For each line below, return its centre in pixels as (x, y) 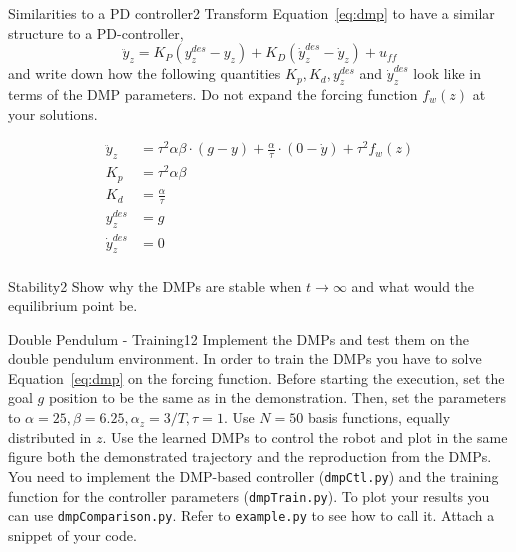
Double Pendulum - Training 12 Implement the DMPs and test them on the (239, 338)
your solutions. (53, 113)
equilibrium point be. (73, 305)
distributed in (50, 436)
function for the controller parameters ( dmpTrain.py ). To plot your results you (249, 495)
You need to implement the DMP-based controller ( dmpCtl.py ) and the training (253, 475)
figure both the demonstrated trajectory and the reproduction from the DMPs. (250, 456)
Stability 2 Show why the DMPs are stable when (155, 285)
